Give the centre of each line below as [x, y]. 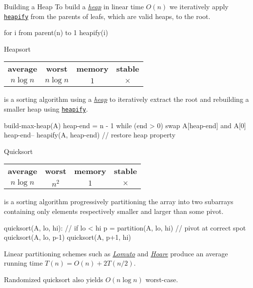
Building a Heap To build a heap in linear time [74, 6]
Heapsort [17, 48]
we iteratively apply [199, 6]
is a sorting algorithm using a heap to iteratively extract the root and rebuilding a [126, 99]
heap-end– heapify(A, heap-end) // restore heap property [90, 135]
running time [23, 263]
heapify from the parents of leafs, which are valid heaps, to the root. [107, 16]
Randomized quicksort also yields [54, 279]
